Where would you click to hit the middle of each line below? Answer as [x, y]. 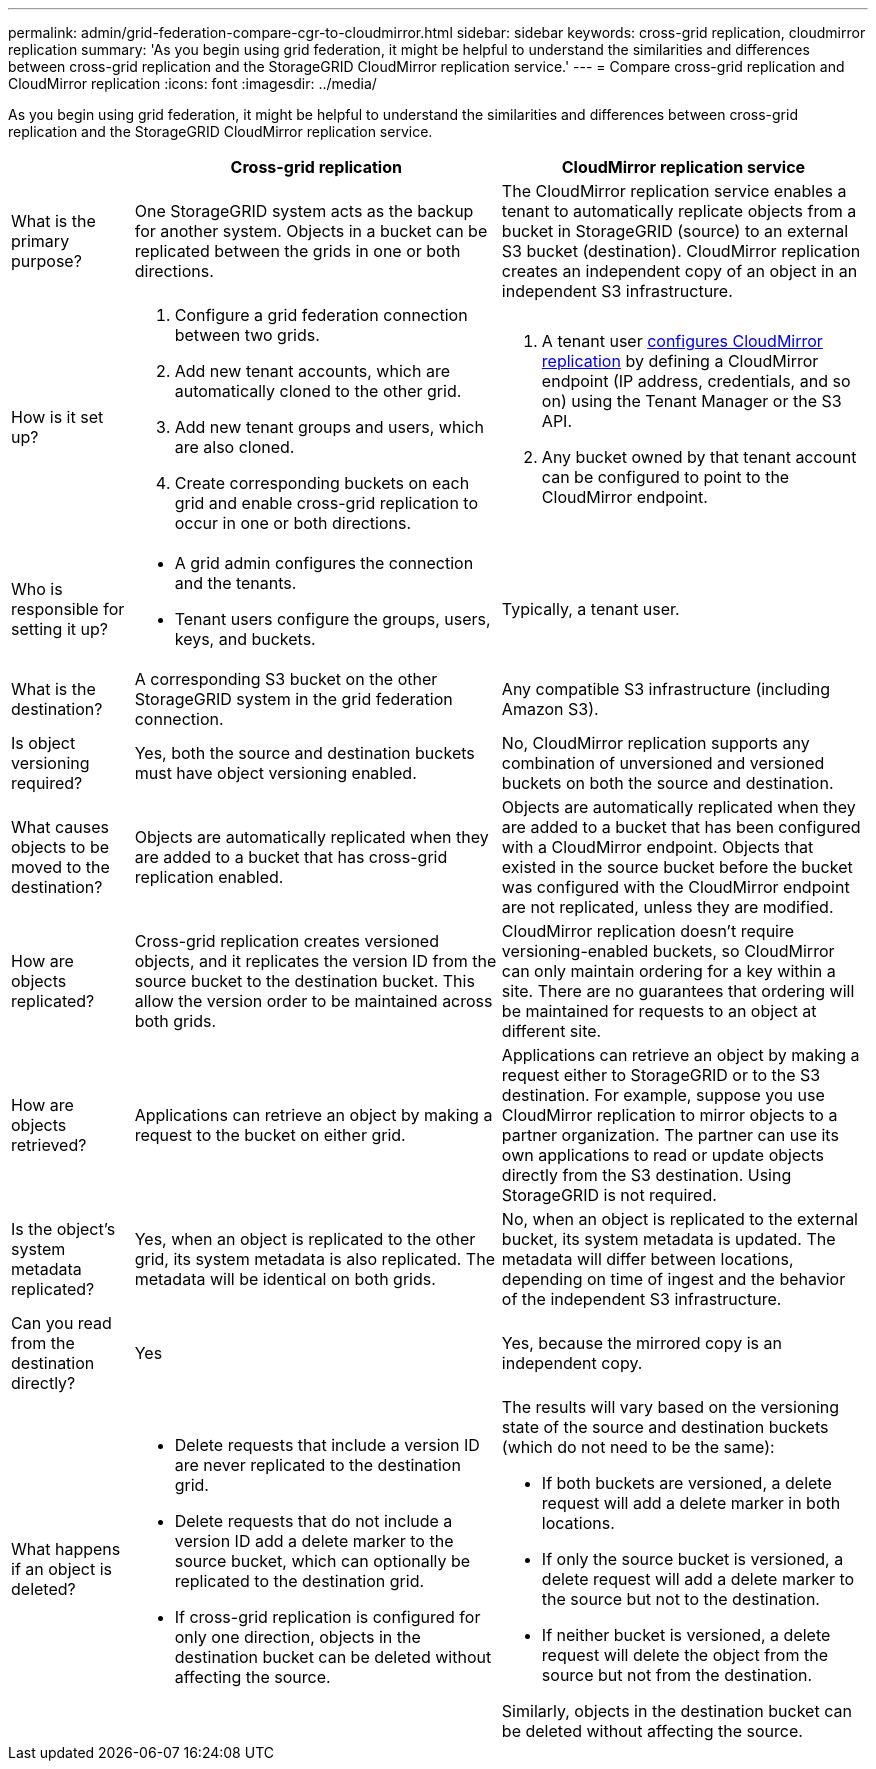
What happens [66, 1549]
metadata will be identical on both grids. [285, 1279]
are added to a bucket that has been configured [681, 827]
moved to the [60, 867]
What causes [60, 827]
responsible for [68, 609]
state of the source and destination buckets [665, 1427]
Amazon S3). [550, 709]
